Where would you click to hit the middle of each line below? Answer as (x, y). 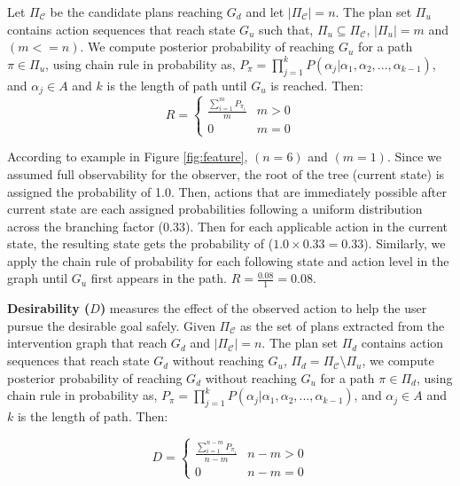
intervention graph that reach (87, 343)
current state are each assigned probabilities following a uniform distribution (215, 209)
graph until (38, 278)
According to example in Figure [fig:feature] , (128, 157)
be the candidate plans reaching (136, 12)
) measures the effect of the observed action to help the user (263, 308)
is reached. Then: (317, 85)
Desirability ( (49, 308)
